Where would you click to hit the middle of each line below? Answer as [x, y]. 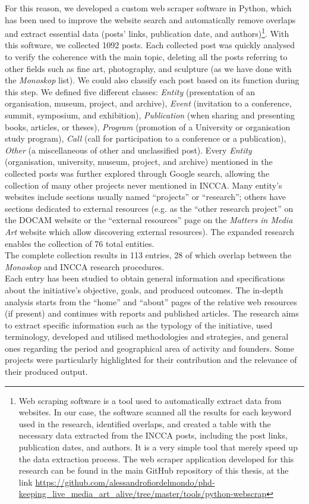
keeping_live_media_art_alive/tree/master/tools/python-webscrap [143, 494]
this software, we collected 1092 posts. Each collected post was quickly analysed [150, 45]
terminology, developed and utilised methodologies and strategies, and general [147, 336]
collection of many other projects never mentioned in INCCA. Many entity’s [144, 185]
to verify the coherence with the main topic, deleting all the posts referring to [146, 57]
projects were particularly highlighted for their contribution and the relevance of [151, 360]
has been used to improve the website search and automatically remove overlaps [150, 19]
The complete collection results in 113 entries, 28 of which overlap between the [148, 255]
